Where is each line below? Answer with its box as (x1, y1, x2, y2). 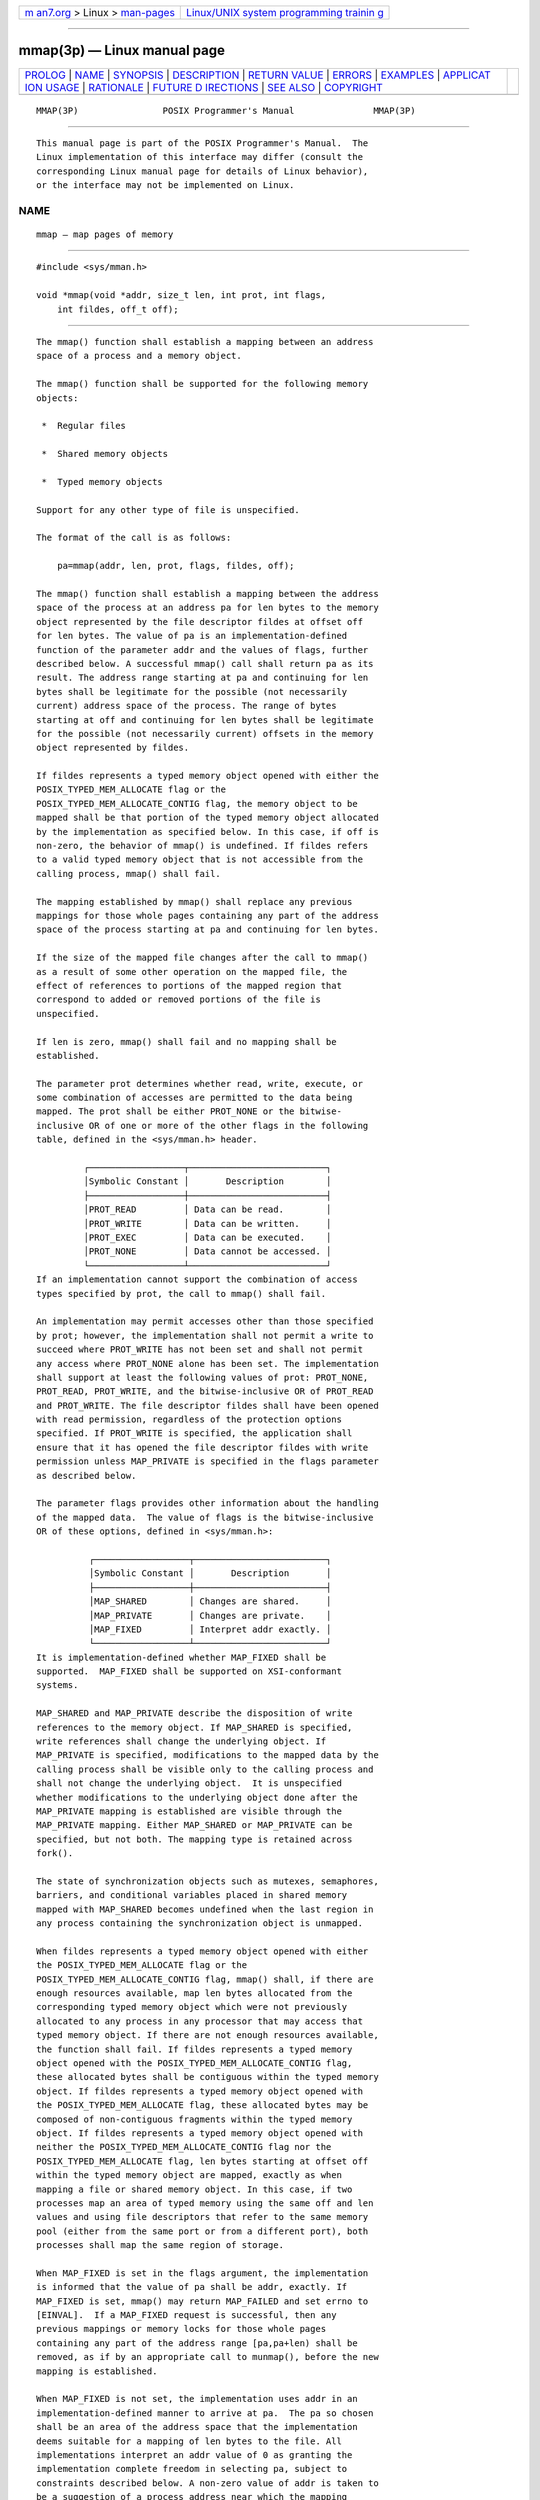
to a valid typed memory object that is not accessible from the (36, 854, 364, 865)
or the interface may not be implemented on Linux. (36, 180, 295, 191)
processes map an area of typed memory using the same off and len (36, 2197, 374, 2209)
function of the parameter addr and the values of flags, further (36, 644, 369, 655)
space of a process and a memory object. (36, 350, 242, 362)
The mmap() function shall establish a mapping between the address (36, 588, 379, 600)
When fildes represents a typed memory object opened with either (36, 1945, 369, 1957)
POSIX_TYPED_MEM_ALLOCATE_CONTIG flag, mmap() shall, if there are (36, 1973, 374, 1985)
